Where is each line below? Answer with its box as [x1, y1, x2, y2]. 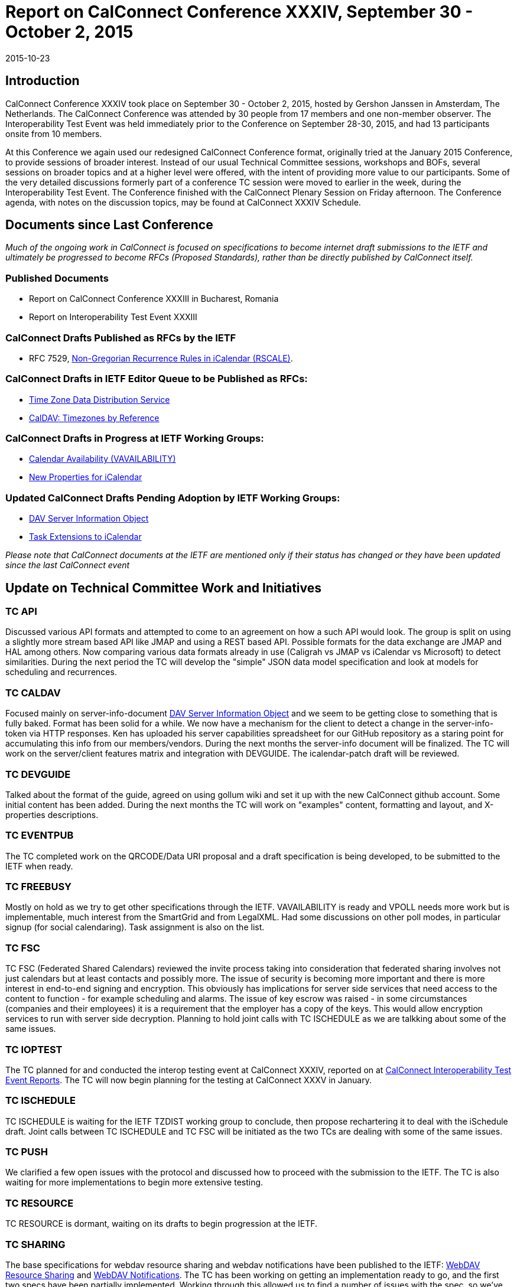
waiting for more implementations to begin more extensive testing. [5, 1177, 264, 1188]
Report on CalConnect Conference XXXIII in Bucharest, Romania [29, 294, 279, 304]
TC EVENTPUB [5, 829, 74, 842]
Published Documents [5, 272, 109, 284]
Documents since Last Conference [5, 217, 213, 233]
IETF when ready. [5, 861, 73, 871]
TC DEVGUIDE [5, 768, 71, 780]
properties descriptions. [5, 809, 99, 820]
